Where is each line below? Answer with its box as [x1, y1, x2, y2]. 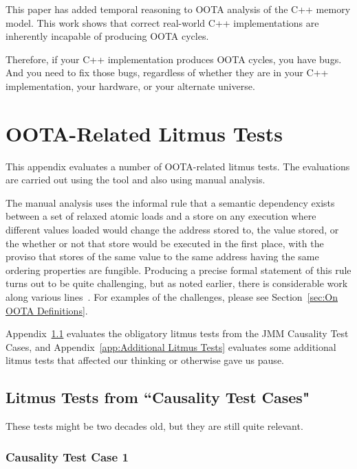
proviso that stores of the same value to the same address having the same [6, 249, 319, 264]
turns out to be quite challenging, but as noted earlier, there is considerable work [6, 276, 348, 290]
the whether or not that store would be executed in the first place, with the [6, 236, 324, 250]
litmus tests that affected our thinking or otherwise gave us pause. [6, 353, 284, 367]
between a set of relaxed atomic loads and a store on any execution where [6, 209, 316, 223]
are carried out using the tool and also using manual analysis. [6, 172, 266, 187]
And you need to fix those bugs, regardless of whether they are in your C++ [6, 65, 329, 80]
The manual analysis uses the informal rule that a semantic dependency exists [6, 195, 335, 209]
